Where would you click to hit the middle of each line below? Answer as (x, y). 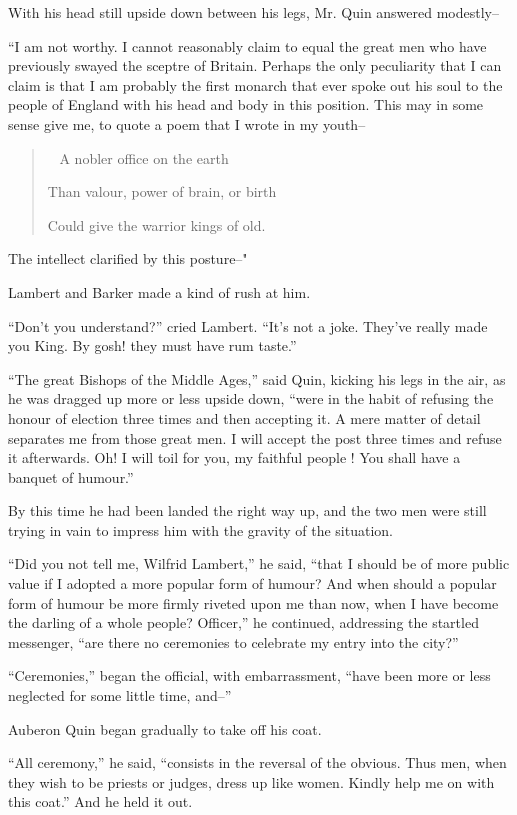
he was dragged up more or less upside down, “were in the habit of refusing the (251, 398)
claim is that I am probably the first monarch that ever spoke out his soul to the (255, 84)
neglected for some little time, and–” (120, 695)
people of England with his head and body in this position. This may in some (246, 104)
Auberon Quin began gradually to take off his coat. (165, 728)
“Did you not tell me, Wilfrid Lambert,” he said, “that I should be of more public (259, 563)
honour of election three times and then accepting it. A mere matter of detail (244, 417)
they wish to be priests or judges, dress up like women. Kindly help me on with (251, 781)
